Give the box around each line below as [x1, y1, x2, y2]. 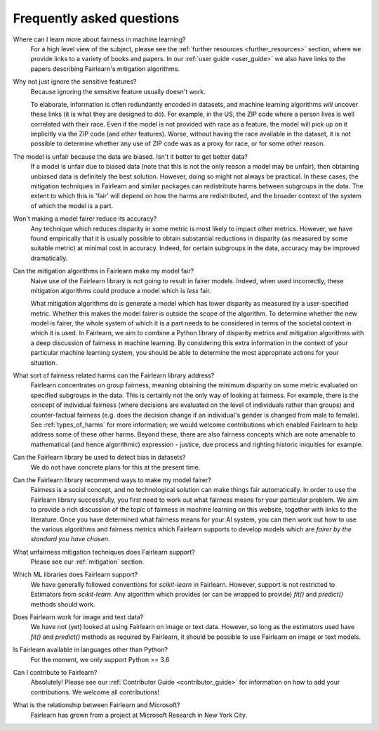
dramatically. [30, 254, 68, 262]
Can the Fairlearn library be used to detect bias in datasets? [13, 453, 186, 462]
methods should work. [30, 600, 95, 608]
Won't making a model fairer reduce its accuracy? [13, 214, 157, 223]
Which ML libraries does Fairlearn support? [13, 570, 138, 579]
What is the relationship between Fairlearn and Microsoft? [13, 701, 180, 709]
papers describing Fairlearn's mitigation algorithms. [30, 64, 180, 73]
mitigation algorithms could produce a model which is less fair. [30, 286, 212, 295]
